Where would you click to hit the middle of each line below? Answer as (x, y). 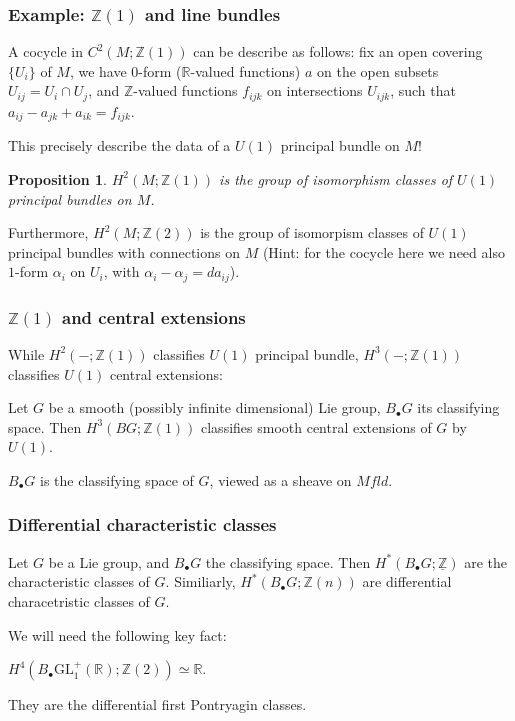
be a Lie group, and (109, 561)
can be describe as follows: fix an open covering (338, 51)
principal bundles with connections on (124, 251)
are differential (407, 581)
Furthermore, (48, 232)
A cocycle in (46, 51)
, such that (423, 90)
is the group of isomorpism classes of (312, 232)
